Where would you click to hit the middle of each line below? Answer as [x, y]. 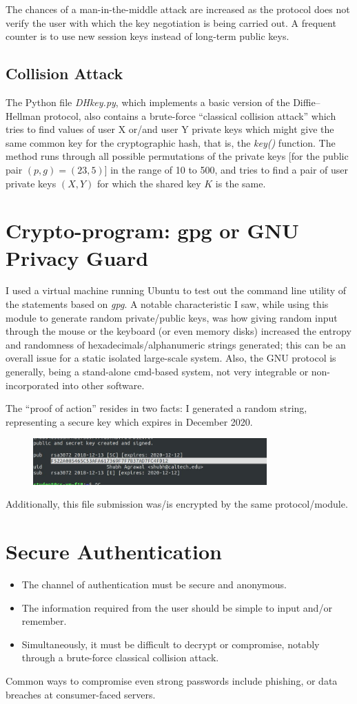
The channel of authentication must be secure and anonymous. [154, 584]
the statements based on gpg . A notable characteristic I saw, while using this [167, 304]
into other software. [103, 385]
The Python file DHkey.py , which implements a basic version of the [148, 102]
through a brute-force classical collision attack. [120, 658]
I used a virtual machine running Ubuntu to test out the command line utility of [176, 290]
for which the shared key [149, 183]
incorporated [32, 385]
